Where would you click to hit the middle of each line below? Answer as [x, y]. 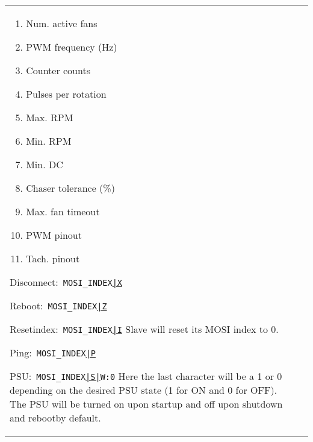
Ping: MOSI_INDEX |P [53, 352]
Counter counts [58, 70]
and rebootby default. [55, 418]
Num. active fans [62, 23]
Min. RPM [49, 141]
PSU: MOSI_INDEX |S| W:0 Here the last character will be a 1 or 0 [146, 376]
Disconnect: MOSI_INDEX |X [66, 282]
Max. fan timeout [63, 211]
